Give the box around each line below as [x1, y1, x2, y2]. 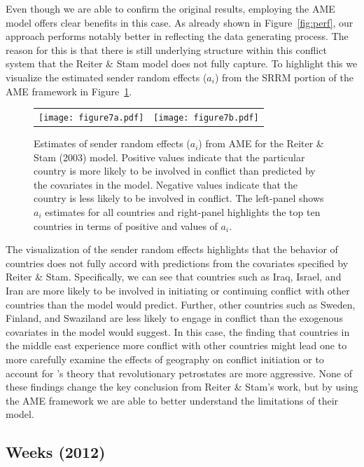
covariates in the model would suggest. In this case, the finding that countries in [6, 324, 350, 339]
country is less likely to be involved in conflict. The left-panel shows [34, 191, 324, 205]
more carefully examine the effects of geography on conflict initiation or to [6, 351, 324, 366]
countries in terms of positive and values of [34, 218, 218, 233]
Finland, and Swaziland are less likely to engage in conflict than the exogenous [6, 311, 343, 325]
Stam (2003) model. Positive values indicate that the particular [34, 149, 305, 164]
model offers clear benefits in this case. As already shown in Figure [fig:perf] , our [6, 15, 353, 29]
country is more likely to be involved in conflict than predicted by [34, 163, 316, 178]
